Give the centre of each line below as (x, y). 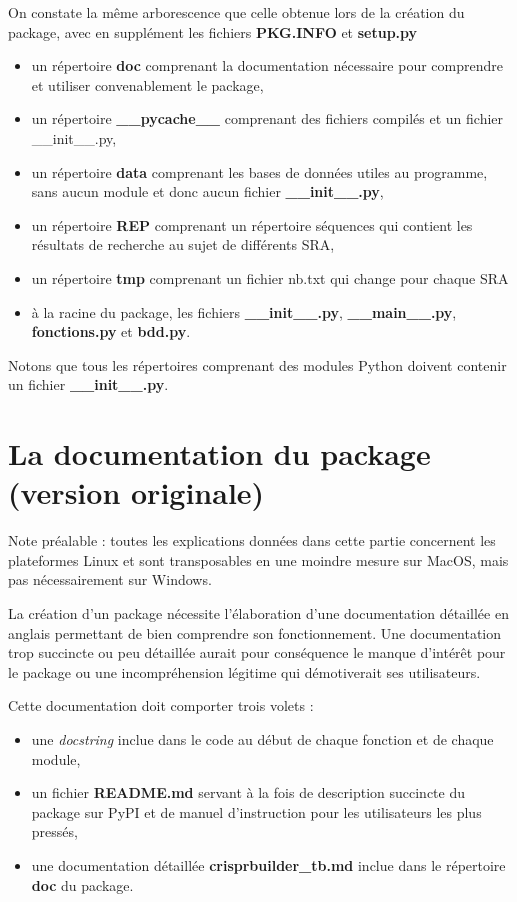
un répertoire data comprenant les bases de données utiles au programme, (259, 171)
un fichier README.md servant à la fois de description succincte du (248, 792)
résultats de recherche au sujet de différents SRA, (183, 244)
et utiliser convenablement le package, (147, 84)
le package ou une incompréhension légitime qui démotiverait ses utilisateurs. (244, 671)
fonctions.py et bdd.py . (111, 331)
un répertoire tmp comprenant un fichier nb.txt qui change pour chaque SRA (270, 277)
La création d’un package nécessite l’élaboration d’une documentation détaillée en (258, 613)
